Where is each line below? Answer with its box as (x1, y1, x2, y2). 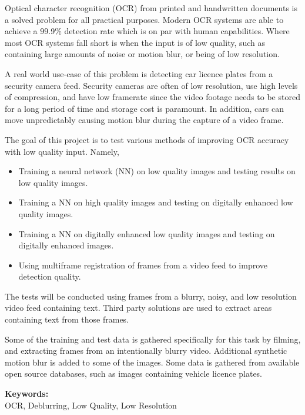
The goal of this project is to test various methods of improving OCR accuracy (5, 133, 289, 145)
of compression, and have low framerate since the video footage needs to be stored (5, 91, 300, 103)
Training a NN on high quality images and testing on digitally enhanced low (18, 196, 293, 208)
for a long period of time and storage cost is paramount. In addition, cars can (5, 102, 284, 114)
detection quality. (18, 270, 81, 283)
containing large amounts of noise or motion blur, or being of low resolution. (5, 48, 280, 60)
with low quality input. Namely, (5, 145, 119, 157)
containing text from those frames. (5, 313, 129, 326)
